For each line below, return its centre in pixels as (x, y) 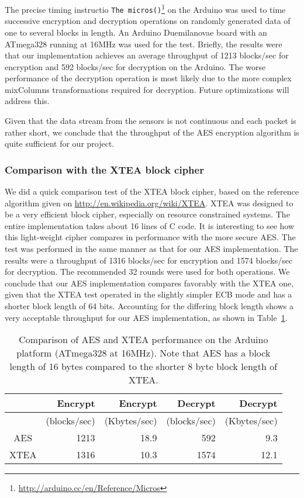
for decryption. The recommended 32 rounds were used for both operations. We (147, 272)
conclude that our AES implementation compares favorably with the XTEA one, (149, 283)
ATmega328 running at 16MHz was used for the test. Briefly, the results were (144, 44)
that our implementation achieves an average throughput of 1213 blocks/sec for (147, 55)
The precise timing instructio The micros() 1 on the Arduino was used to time (145, 8)
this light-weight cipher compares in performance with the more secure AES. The (150, 237)
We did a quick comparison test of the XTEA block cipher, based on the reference (152, 191)
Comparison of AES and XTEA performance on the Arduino (144, 340)
